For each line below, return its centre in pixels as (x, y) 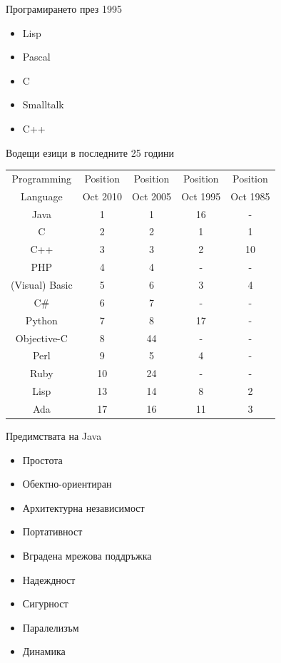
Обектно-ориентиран (67, 484)
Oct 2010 (102, 196)
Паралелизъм (51, 627)
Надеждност (49, 579)
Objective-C (41, 338)
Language (42, 196)
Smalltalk (43, 104)
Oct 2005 (152, 196)
